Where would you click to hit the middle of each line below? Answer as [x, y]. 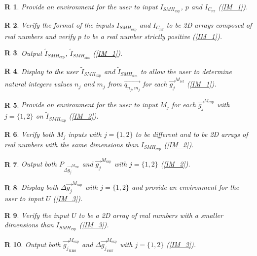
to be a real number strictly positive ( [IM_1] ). [153, 36]
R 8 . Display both [32, 187]
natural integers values [38, 84]
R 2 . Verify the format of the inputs [59, 24]
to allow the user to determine [186, 71]
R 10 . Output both [33, 244]
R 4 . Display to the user [42, 71]
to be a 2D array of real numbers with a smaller [151, 215]
